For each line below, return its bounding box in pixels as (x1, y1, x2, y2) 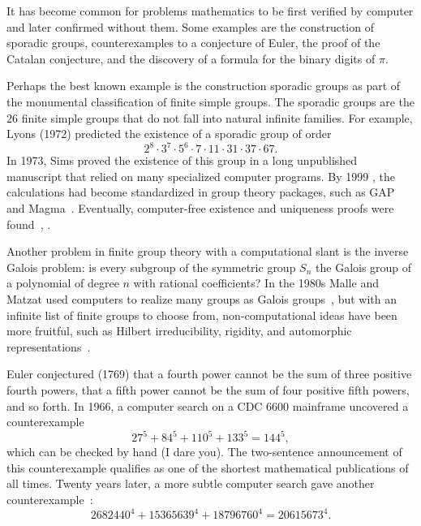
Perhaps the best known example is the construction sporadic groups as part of (6, 77, 401, 94)
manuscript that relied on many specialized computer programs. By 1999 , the (6, 167, 395, 184)
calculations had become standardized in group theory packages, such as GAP (6, 183, 395, 200)
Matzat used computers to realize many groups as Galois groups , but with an (6, 291, 397, 307)
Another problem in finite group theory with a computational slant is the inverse (6, 243, 409, 260)
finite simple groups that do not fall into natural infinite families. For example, (21, 109, 413, 126)
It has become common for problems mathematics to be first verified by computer (6, 2, 414, 19)
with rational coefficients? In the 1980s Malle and (133, 274, 379, 291)
